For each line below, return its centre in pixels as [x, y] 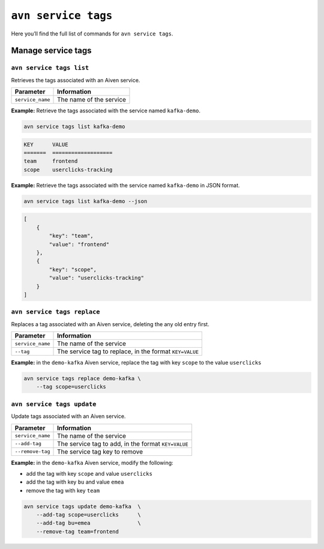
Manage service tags [52, 51]
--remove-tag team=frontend [78, 531]
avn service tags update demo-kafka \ [82, 506]
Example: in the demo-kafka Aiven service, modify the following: [92, 463]
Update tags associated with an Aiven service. [68, 416]
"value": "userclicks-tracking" [96, 278]
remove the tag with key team [63, 490]
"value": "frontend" [79, 244]
